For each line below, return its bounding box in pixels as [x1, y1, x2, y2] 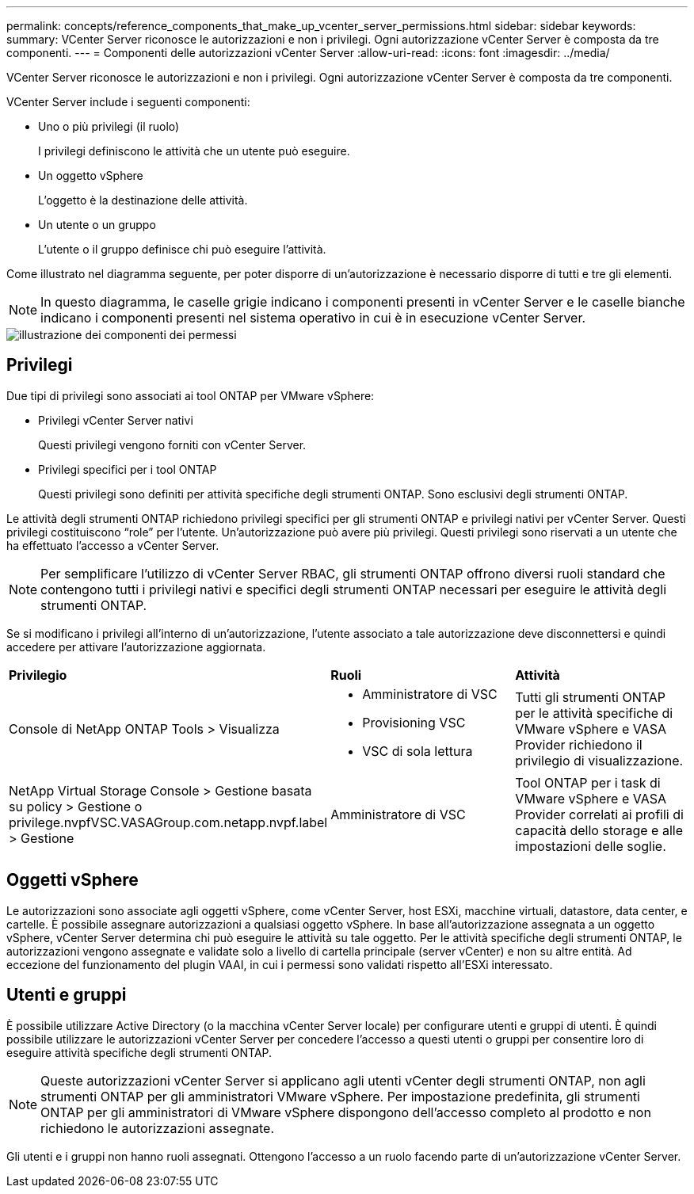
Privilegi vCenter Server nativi [38, 413, 193, 427]
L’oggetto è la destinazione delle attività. [38, 193, 248, 207]
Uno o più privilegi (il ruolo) [38, 120, 180, 133]
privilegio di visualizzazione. [515, 752, 684, 769]
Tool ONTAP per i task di [515, 774, 661, 791]
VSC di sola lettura [362, 742, 473, 759]
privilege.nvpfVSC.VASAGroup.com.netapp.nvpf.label [9, 814, 328, 830]
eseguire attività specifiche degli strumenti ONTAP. [6, 1045, 273, 1059]
